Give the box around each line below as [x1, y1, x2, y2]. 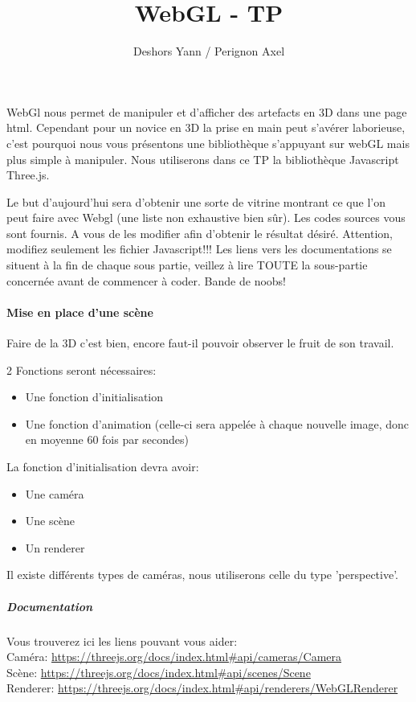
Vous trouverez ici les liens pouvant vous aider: [6, 632, 238, 649]
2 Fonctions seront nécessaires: [6, 361, 157, 378]
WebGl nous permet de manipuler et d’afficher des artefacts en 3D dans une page [6, 103, 407, 120]
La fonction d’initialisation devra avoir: [6, 458, 199, 475]
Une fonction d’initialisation [25, 388, 164, 405]
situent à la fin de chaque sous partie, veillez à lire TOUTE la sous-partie [6, 257, 368, 273]
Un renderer [25, 539, 85, 556]
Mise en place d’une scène [6, 303, 153, 320]
